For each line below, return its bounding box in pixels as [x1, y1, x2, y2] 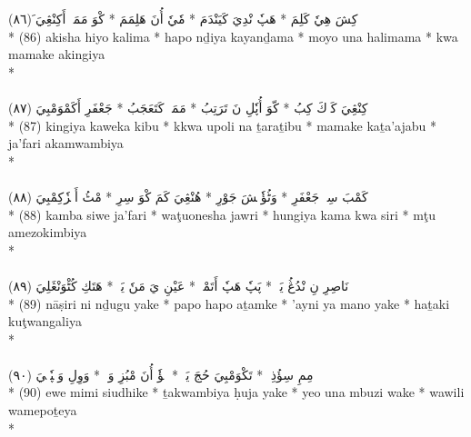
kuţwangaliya [8, 312, 82, 331]
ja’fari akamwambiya [8, 134, 124, 153]
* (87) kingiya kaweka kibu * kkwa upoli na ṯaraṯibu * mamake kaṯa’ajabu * [8, 115, 437, 134]
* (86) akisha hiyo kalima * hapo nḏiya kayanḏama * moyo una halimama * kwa [8, 26, 458, 45]
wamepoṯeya [8, 401, 77, 420]
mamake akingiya [8, 45, 105, 64]
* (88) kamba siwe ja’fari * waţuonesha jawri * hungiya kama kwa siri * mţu [8, 204, 436, 223]
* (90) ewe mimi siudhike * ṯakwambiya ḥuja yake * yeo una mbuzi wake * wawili [8, 382, 465, 402]
